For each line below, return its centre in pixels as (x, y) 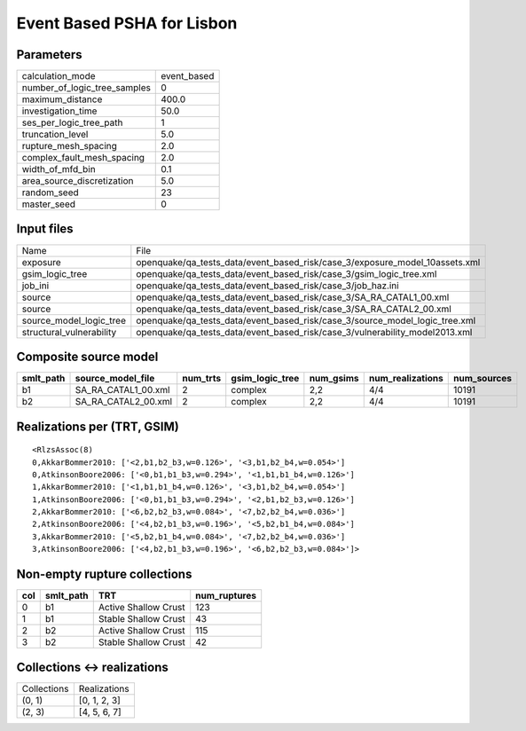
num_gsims (334, 379)
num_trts (202, 379)
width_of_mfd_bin (59, 169)
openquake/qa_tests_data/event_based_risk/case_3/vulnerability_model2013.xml (304, 332)
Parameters (49, 55)
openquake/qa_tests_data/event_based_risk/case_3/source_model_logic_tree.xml (306, 320)
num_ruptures (226, 596)
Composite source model (87, 357)
